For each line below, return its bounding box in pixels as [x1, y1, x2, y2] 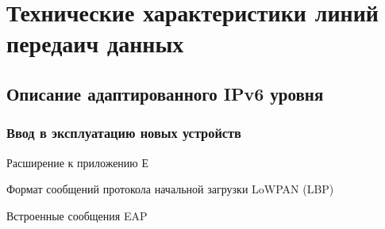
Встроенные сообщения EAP [6, 207, 148, 223]
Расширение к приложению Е [6, 154, 149, 170]
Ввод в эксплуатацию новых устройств [6, 123, 241, 143]
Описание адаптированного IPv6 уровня [6, 81, 324, 105]
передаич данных [6, 27, 184, 59]
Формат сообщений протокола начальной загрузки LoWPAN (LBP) [6, 181, 334, 197]
